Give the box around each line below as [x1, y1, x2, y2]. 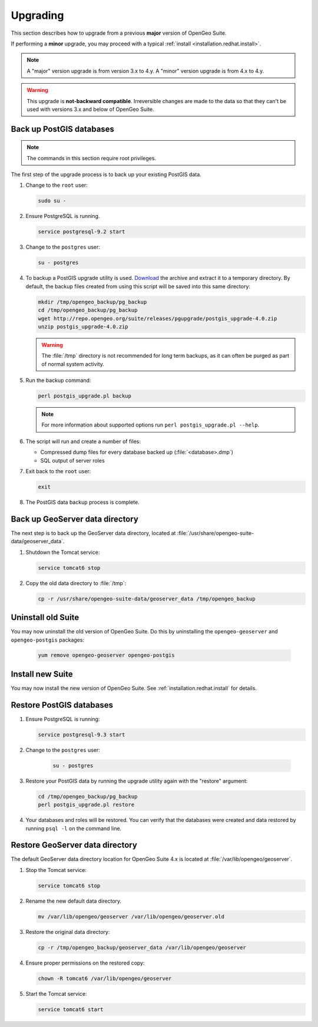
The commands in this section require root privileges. [26, 154, 156, 161]
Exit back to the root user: [25, 468, 91, 474]
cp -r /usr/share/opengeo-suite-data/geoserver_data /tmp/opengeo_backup [38, 595, 256, 602]
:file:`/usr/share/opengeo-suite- [177, 529, 254, 536]
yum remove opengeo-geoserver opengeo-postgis [38, 652, 175, 659]
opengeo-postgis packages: [11, 636, 85, 643]
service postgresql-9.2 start [38, 229, 125, 235]
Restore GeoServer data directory [11, 840, 138, 850]
